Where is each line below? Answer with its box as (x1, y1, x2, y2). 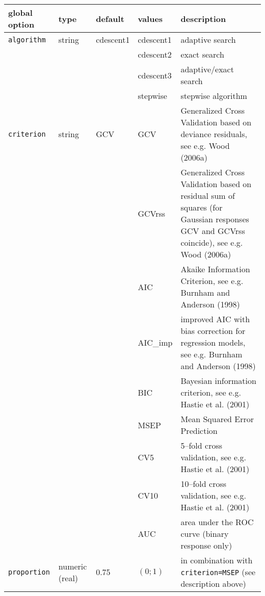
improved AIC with (180, 313, 250, 325)
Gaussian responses (180, 213, 249, 225)
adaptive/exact (180, 63, 234, 75)
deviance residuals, (180, 128, 247, 140)
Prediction (180, 425, 218, 436)
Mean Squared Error (180, 413, 254, 425)
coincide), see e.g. (180, 237, 243, 248)
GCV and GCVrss (180, 225, 245, 237)
